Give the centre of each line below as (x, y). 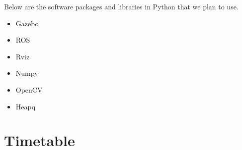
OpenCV (29, 89)
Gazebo (27, 23)
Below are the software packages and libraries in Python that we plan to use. (121, 6)
